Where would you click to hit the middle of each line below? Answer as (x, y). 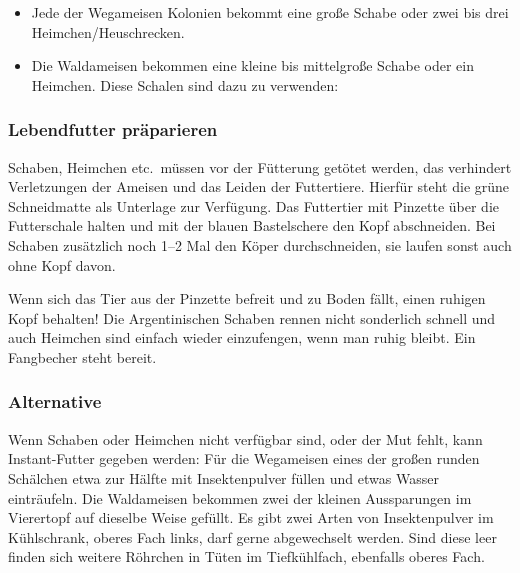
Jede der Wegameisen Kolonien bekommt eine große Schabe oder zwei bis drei (270, 12)
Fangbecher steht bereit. (82, 356)
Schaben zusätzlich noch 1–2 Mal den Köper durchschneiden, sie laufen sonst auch (260, 244)
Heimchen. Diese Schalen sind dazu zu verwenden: (185, 84)
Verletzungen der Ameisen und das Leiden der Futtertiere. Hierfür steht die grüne (259, 186)
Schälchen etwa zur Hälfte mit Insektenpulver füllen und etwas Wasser (223, 477)
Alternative (55, 401)
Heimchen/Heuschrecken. (108, 31)
